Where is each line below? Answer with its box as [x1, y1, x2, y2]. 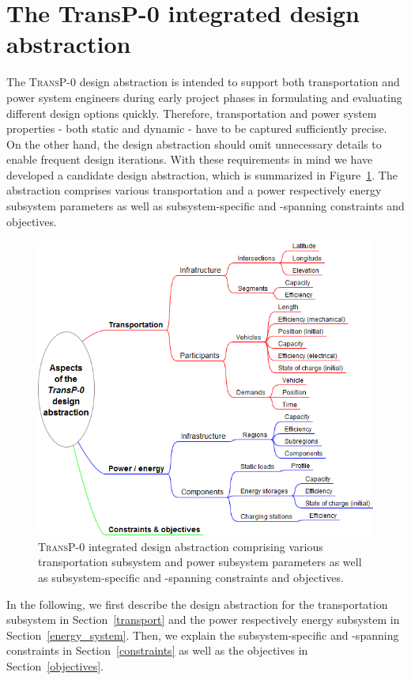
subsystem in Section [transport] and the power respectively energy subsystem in [6, 611, 400, 628]
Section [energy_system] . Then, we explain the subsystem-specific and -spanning [6, 626, 399, 643]
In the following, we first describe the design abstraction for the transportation [6, 595, 388, 612]
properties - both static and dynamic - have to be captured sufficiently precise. [6, 120, 387, 137]
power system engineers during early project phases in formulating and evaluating [6, 89, 402, 105]
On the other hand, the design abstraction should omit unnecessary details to [6, 135, 382, 152]
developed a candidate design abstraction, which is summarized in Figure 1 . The [6, 166, 398, 183]
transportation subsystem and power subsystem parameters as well [38, 553, 362, 570]
